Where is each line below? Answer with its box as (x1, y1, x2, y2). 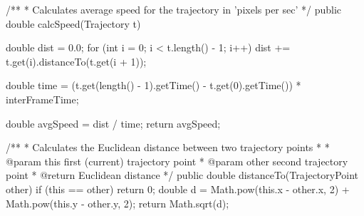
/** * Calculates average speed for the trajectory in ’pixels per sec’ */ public (6, 2, 342, 16)
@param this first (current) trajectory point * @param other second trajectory (6, 153, 348, 168)
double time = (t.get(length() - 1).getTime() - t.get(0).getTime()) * (6, 78, 301, 93)
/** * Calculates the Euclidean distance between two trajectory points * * (6, 140, 330, 155)
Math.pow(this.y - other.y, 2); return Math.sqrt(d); (6, 195, 229, 210)
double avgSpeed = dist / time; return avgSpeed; (6, 115, 221, 130)
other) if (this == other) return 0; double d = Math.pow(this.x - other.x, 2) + (6, 181, 350, 196)
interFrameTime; (6, 91, 79, 106)
